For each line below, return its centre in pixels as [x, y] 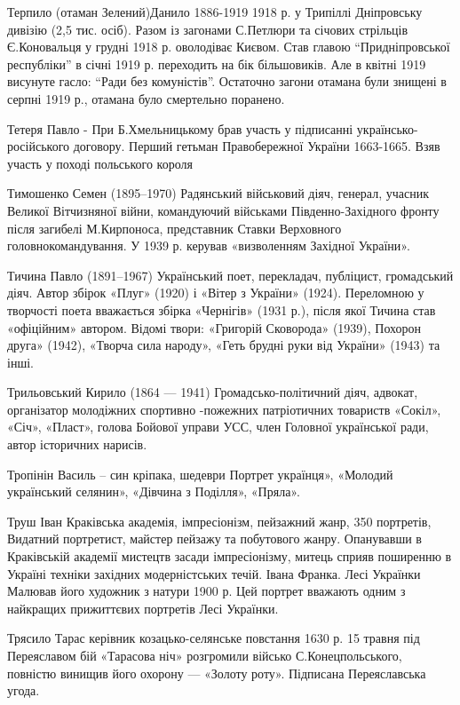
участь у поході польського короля [100, 163]
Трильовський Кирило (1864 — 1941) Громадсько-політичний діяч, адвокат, [213, 392]
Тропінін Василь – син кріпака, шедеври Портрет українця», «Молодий [200, 474]
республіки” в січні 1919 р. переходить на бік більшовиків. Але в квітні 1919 [217, 63]
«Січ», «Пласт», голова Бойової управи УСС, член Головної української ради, [218, 427]
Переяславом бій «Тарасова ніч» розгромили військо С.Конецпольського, [205, 655]
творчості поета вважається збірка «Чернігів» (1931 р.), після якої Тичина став [222, 309]
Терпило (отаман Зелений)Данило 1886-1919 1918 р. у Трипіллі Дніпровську [215, 12]
